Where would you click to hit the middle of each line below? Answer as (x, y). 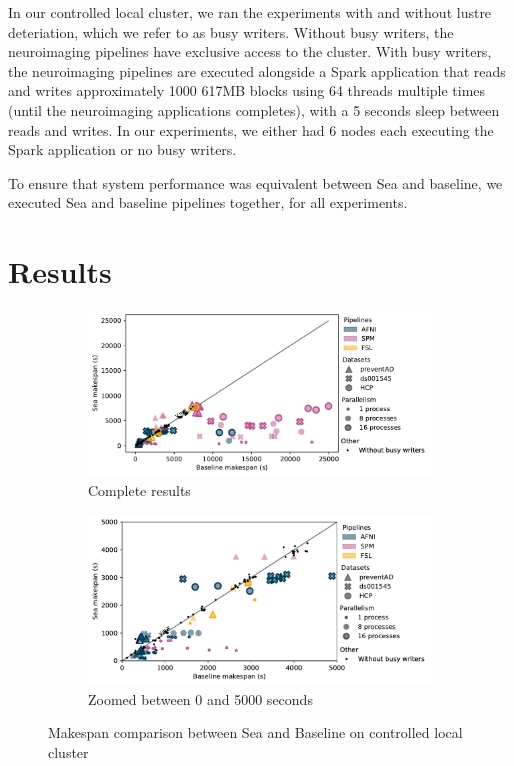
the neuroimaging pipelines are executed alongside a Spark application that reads (257, 70)
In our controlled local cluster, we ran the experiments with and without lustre (250, 12)
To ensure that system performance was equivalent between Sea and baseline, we (255, 182)
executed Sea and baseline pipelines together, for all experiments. (208, 202)
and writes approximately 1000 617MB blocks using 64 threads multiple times (247, 90)
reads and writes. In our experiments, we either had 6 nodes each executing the (251, 129)
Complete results (139, 489)
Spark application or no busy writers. (122, 149)
